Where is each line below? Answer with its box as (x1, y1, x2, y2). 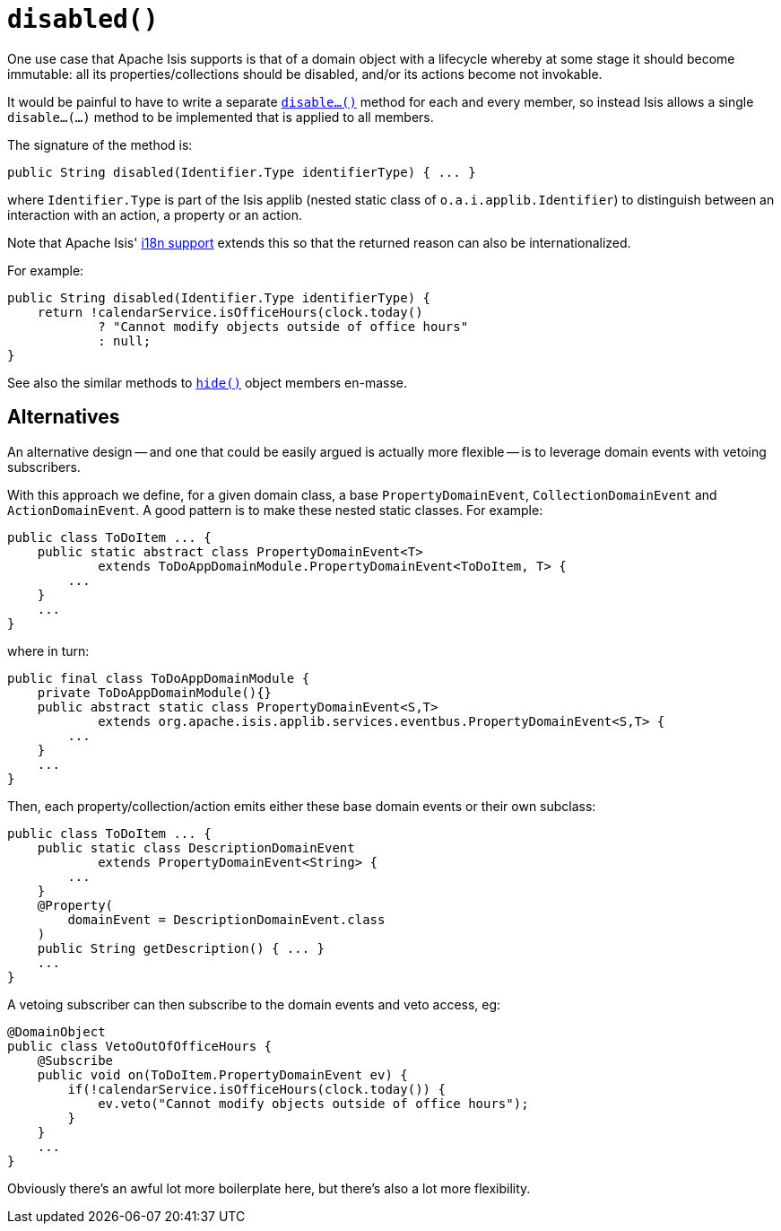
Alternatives (7, 406, 120, 429)
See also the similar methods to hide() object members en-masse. (7, 374, 407, 390)
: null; (98, 333, 152, 348)
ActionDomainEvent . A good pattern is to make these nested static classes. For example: (7, 502, 543, 518)
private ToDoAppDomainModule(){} (37, 685, 273, 700)
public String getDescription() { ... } (37, 940, 325, 956)
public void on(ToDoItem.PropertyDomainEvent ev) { (37, 1067, 408, 1082)
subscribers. (7, 458, 81, 475)
